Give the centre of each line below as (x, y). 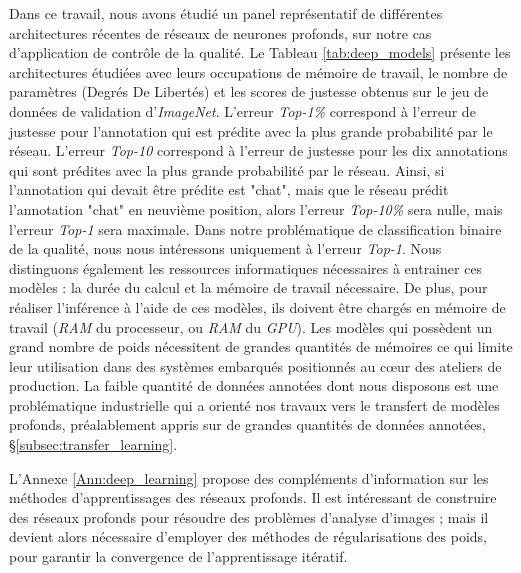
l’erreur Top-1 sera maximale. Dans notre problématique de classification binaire (255, 228)
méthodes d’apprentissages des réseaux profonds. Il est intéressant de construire (253, 497)
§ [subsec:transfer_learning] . (93, 444)
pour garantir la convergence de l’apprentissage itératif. (178, 556)
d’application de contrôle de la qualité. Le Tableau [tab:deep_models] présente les (260, 52)
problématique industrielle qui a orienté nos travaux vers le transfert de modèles (254, 404)
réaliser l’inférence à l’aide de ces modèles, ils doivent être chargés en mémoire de (257, 306)
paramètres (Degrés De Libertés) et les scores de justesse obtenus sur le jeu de (249, 91)
